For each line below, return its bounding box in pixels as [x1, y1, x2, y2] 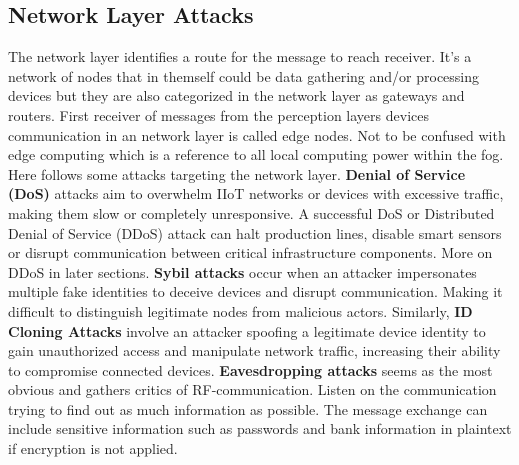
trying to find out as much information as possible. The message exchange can [8, 398, 488, 419]
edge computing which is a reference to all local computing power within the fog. [8, 144, 504, 165]
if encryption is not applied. [8, 438, 178, 459]
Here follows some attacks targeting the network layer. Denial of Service [8, 163, 466, 184]
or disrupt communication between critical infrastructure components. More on [8, 242, 493, 263]
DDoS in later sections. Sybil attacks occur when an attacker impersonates [8, 261, 477, 282]
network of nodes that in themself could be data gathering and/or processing [8, 65, 480, 86]
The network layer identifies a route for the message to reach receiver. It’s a [8, 46, 472, 67]
